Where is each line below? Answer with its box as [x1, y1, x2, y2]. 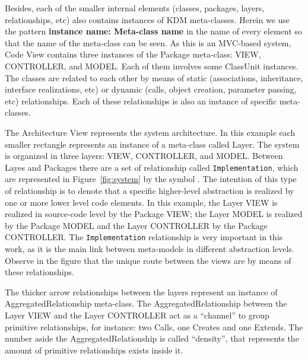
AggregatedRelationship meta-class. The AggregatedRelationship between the [5, 297, 287, 310]
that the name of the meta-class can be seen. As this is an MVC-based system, [5, 36, 291, 49]
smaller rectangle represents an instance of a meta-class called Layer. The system [5, 138, 300, 150]
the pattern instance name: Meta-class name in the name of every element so [5, 25, 302, 37]
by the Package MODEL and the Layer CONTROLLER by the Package [5, 219, 268, 231]
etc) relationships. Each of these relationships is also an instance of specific [5, 94, 277, 107]
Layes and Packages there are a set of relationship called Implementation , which [5, 161, 299, 173]
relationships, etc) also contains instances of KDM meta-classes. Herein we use [5, 13, 290, 26]
